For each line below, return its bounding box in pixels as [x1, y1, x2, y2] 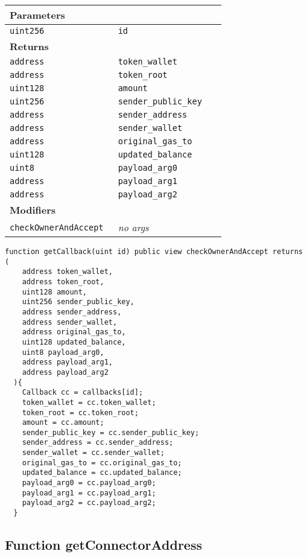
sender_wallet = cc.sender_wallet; [22, 448, 165, 457]
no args [118, 220, 149, 234]
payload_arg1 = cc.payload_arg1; [22, 488, 156, 497]
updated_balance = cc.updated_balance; [22, 468, 182, 477]
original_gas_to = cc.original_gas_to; [22, 458, 182, 467]
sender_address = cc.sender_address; [22, 438, 174, 447]
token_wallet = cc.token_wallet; [22, 398, 156, 407]
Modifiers [10, 203, 56, 217]
